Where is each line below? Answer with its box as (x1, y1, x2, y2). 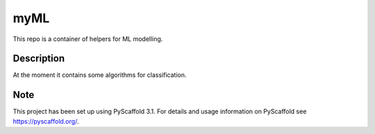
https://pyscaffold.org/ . (12, 117, 79, 125)
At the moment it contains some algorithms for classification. (12, 71, 187, 79)
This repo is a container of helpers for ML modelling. (12, 35, 163, 43)
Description (12, 53, 65, 65)
